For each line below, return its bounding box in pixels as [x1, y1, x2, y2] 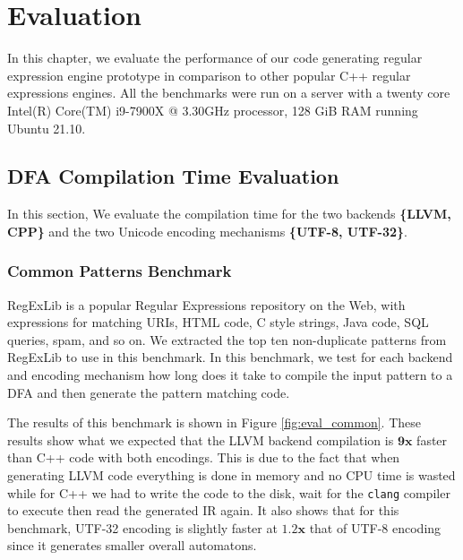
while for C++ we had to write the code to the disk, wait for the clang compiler [7, 483, 450, 502]
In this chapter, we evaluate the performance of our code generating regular [7, 48, 423, 67]
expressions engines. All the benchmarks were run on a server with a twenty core [7, 83, 450, 102]
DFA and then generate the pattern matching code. [7, 383, 290, 401]
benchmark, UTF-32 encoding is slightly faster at [7, 518, 278, 537]
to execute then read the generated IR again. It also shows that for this [7, 501, 399, 520]
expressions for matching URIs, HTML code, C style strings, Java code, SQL [7, 313, 429, 332]
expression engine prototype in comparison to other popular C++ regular [7, 65, 411, 84]
